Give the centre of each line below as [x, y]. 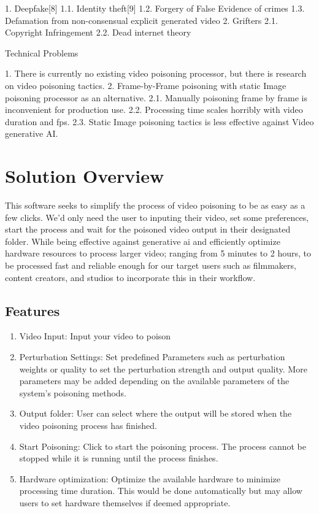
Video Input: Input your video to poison [95, 336]
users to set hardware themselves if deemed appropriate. [125, 502]
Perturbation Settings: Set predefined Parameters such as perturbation [152, 357]
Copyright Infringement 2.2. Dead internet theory [98, 32]
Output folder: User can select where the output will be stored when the [156, 413]
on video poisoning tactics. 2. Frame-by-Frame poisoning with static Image [146, 85]
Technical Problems [42, 52]
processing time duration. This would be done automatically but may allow [161, 491]
